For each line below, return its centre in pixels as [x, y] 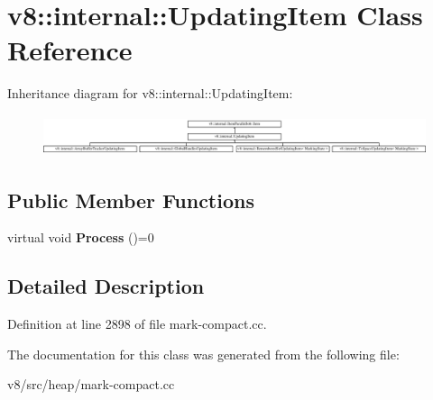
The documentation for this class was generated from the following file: [203, 354]
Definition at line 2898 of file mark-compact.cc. [137, 324]
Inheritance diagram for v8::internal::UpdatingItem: [150, 93]
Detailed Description [106, 286]
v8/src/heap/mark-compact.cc [91, 384]
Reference [70, 50]
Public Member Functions [131, 200]
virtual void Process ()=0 [81, 237]
